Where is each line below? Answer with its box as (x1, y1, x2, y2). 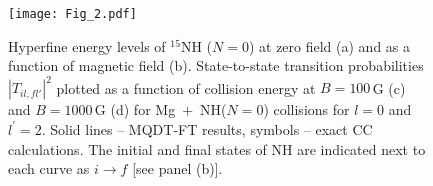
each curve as (8, 158, 90, 179)
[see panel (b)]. (132, 158, 223, 179)
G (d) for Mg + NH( (94, 99, 227, 120)
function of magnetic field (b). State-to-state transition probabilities (8, 55, 424, 76)
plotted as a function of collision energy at (56, 77, 316, 98)
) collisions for (263, 99, 350, 120)
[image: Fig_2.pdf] (8, 7, 137, 21)
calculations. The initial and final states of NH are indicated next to (8, 138, 426, 159)
